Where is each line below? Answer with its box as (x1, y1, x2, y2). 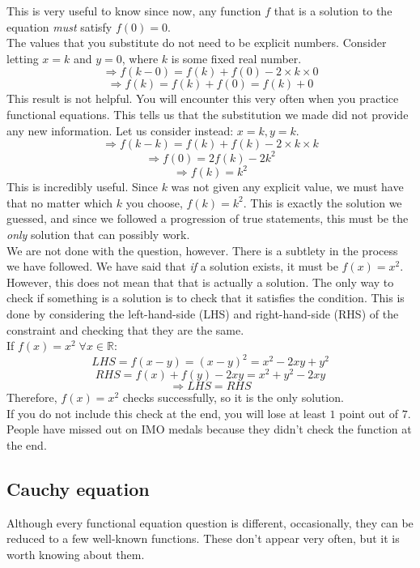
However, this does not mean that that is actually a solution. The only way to (6, 273, 394, 290)
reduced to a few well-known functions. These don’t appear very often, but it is (6, 530, 400, 547)
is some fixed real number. (171, 49, 302, 66)
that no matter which (6, 194, 113, 211)
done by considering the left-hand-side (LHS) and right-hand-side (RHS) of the (6, 305, 399, 322)
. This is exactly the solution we (243, 194, 402, 211)
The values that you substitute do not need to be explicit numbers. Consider (6, 34, 387, 51)
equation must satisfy (6, 18, 112, 35)
